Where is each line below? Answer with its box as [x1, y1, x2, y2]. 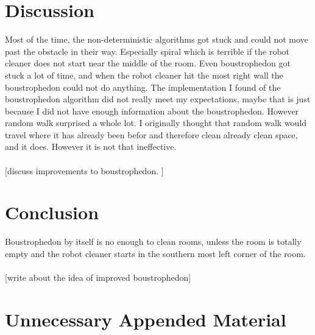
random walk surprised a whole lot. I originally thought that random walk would [5, 116, 307, 129]
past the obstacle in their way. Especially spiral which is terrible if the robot [5, 44, 290, 57]
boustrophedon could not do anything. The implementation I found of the [5, 80, 281, 93]
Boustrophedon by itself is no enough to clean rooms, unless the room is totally [5, 235, 302, 248]
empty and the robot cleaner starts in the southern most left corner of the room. [5, 247, 306, 259]
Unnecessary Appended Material [5, 306, 286, 331]
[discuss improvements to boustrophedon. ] [5, 164, 164, 177]
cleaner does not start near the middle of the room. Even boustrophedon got [5, 57, 291, 69]
